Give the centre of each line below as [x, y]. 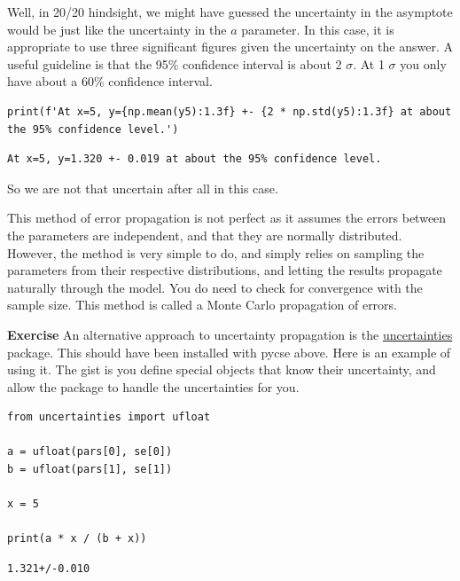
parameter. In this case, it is [318, 29]
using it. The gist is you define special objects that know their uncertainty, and [222, 369]
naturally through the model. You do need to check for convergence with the [215, 287]
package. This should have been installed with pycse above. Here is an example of [229, 352]
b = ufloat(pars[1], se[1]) [90, 470]
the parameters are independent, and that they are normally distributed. [205, 235]
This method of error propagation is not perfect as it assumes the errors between [227, 218]
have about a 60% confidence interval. [110, 81]
